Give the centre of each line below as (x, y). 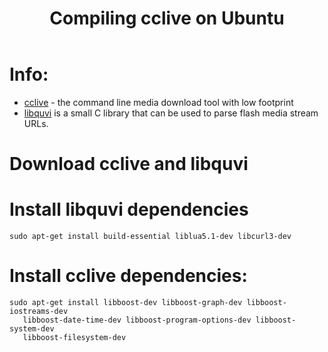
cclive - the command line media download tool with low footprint (158, 102)
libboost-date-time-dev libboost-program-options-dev (137, 320)
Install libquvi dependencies (129, 209)
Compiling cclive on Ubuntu (167, 18)
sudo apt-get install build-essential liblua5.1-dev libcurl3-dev (150, 237)
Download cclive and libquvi (129, 164)
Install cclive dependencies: (128, 276)
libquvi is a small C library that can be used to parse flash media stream (171, 113)
